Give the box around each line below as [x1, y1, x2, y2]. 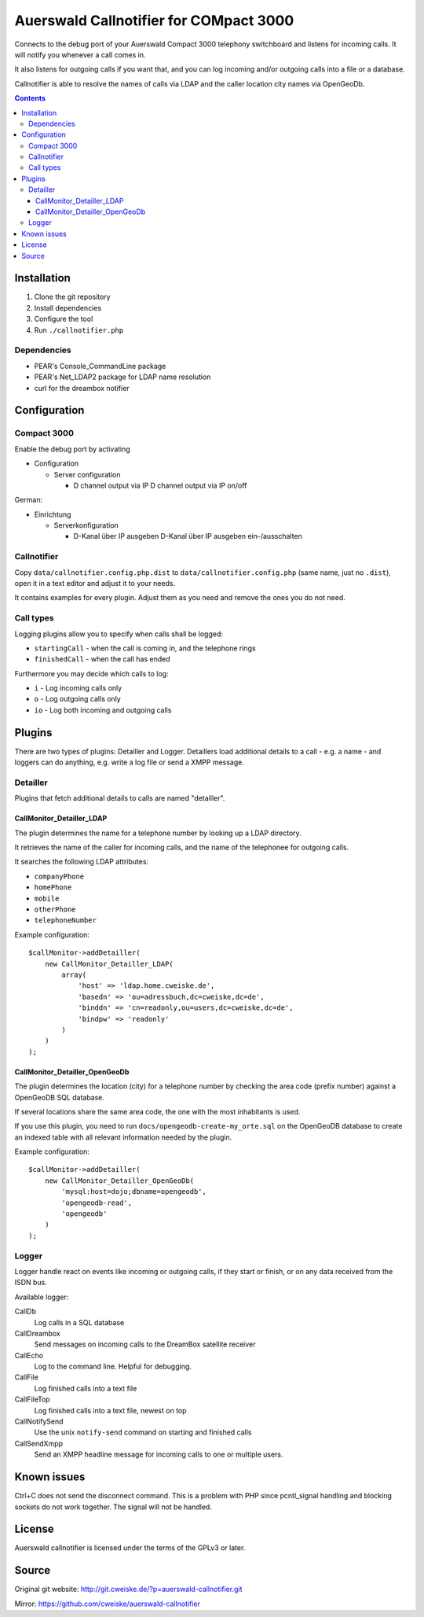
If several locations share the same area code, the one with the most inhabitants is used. [14, 1107, 301, 1116]
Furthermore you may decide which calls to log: [14, 669, 169, 678]
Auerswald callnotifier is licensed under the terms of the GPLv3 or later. [14, 1543, 246, 1553]
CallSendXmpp [14, 1438, 63, 1448]
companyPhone [34, 871, 85, 881]
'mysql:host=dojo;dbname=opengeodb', [61, 1188, 207, 1196]
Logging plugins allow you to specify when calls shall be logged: [14, 629, 223, 639]
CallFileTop [14, 1394, 50, 1404]
